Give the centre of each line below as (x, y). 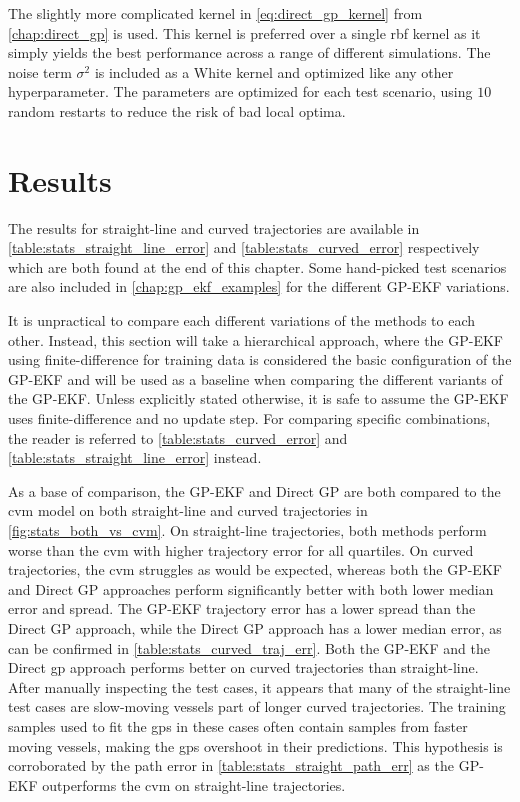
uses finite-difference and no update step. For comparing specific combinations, (249, 418)
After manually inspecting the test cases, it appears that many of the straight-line (259, 686)
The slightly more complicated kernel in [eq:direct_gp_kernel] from (215, 13)
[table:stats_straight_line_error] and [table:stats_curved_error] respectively (244, 247)
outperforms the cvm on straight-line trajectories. (194, 784)
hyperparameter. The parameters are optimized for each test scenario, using (240, 91)
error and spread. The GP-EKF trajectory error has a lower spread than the (242, 608)
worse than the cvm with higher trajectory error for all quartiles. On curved (241, 549)
